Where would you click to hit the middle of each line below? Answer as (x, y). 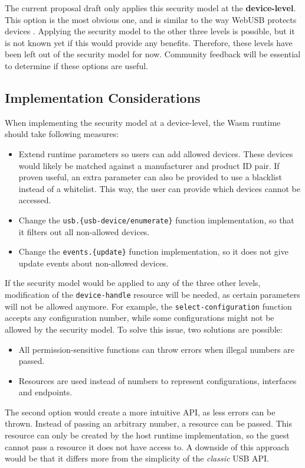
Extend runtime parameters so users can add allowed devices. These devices (156, 153)
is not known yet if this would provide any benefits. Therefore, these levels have (149, 42)
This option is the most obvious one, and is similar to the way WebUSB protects (151, 19)
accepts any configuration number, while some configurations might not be (140, 318)
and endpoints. (45, 392)
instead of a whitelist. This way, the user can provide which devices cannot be (160, 188)
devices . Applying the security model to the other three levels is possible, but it (150, 31)
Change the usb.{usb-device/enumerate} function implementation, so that (156, 220)
